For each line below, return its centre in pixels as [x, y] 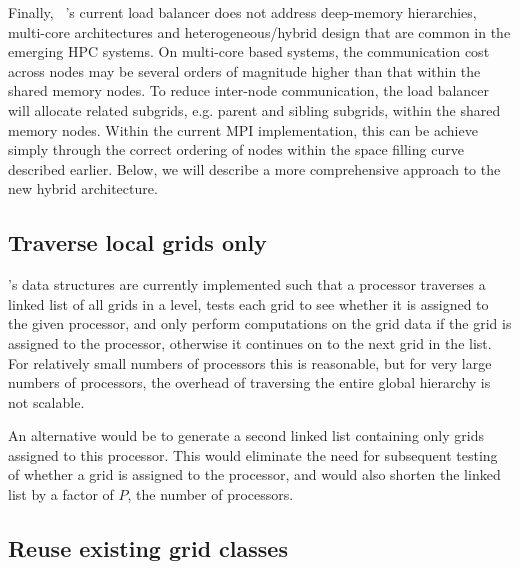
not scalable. [46, 401]
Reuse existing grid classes [148, 548]
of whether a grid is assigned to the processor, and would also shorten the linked [254, 474]
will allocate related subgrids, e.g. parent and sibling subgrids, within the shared [254, 109]
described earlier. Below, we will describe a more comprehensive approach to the [254, 168]
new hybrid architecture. [83, 188]
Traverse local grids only [137, 242]
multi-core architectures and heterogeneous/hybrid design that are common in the [259, 31]
